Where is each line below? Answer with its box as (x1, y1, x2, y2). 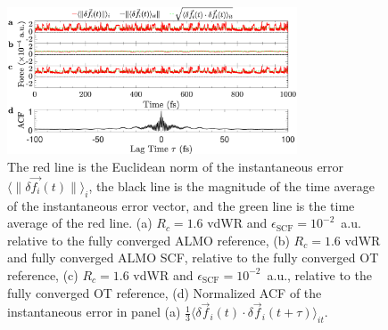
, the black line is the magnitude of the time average (88, 176, 375, 195)
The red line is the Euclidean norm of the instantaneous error (7, 157, 344, 175)
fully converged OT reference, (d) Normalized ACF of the (7, 283, 322, 302)
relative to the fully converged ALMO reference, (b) (7, 230, 290, 249)
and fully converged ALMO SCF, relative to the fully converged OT (7, 248, 379, 267)
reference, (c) (7, 265, 78, 284)
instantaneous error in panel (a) (7, 302, 181, 321)
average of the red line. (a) (7, 213, 153, 232)
